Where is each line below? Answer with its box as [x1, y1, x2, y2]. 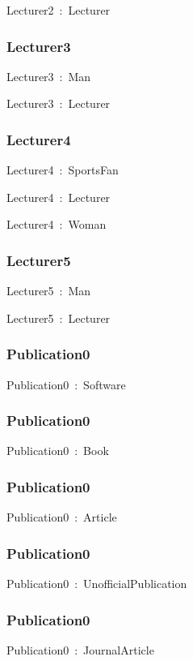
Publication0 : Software [6, 376, 126, 393]
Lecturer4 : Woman [6, 216, 107, 233]
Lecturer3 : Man [6, 67, 91, 84]
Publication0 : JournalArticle [6, 641, 154, 658]
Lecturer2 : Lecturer [6, 2, 111, 18]
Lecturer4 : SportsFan [6, 161, 119, 178]
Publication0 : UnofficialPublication [6, 575, 187, 592]
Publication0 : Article [6, 509, 117, 526]
